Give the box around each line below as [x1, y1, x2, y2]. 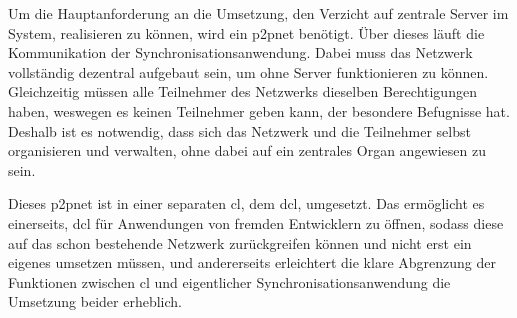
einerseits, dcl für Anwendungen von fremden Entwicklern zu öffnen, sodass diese [8, 212, 504, 233]
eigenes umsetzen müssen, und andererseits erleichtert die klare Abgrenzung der [8, 252, 496, 273]
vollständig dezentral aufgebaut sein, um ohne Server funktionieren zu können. [8, 61, 489, 82]
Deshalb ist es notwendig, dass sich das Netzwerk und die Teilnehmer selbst [8, 120, 471, 141]
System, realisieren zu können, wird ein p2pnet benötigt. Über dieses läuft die [8, 22, 485, 43]
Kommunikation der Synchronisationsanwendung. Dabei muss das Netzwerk [8, 42, 473, 63]
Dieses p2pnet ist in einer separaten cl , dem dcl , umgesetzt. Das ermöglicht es [8, 193, 485, 214]
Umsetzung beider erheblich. [8, 291, 182, 312]
